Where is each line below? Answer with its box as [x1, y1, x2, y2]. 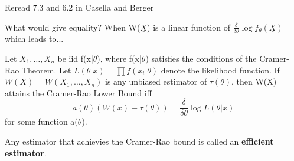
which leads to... [5, 32, 64, 45]
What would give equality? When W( [5, 21, 141, 33]
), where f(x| [97, 52, 142, 65]
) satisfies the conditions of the [145, 52, 257, 65]
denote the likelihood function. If [161, 63, 280, 76]
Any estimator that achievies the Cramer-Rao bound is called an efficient [5, 135, 274, 147]
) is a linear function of [147, 21, 230, 33]
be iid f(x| [57, 52, 93, 65]
